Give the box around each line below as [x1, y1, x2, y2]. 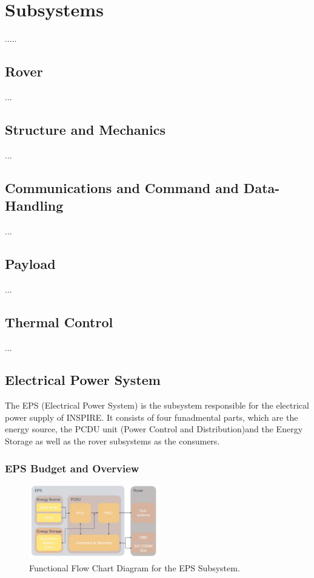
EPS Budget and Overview [5, 460, 139, 475]
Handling [5, 196, 64, 215]
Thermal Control [5, 312, 113, 331]
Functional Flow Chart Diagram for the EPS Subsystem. [29, 561, 240, 574]
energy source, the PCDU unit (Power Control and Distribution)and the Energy [5, 423, 303, 435]
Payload [5, 254, 56, 273]
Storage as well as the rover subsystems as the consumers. [5, 435, 220, 447]
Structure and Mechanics [5, 120, 165, 138]
